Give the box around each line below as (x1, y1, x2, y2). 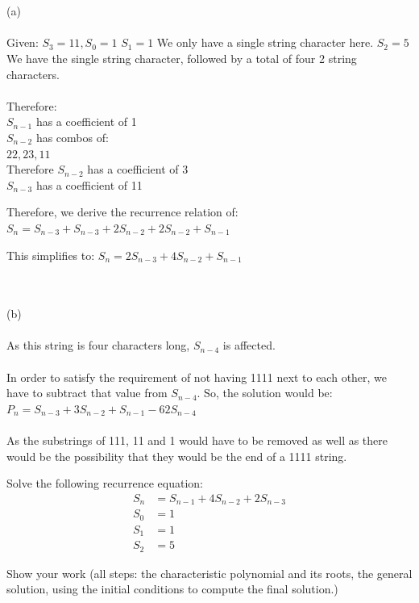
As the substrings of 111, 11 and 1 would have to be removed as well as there (6, 432, 388, 449)
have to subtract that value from (6, 384, 168, 401)
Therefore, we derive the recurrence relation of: (6, 203, 239, 220)
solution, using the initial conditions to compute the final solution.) (6, 580, 338, 597)
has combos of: (35, 128, 109, 145)
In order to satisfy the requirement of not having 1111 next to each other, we (6, 368, 388, 385)
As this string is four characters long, (6, 337, 190, 354)
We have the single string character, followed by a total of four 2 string (6, 49, 357, 66)
